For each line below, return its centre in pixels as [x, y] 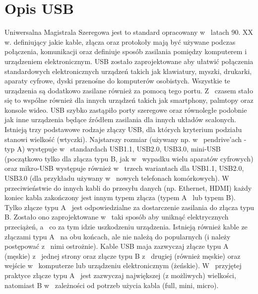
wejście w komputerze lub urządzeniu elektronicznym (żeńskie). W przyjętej [123, 265]
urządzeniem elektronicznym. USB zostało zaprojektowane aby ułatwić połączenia [129, 61]
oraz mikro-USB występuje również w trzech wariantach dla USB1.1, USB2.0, [124, 168]
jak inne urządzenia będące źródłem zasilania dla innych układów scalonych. [120, 119]
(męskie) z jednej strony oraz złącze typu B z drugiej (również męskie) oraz [123, 256]
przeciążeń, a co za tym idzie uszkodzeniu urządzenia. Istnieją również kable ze [126, 226]
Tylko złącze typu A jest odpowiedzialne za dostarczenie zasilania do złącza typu [129, 207]
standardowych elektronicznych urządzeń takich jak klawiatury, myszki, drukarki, [128, 71]
